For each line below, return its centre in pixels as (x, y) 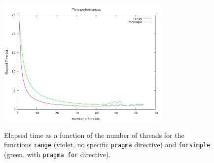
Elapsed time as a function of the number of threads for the (94, 135)
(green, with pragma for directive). (57, 154)
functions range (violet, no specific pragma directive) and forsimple (107, 145)
